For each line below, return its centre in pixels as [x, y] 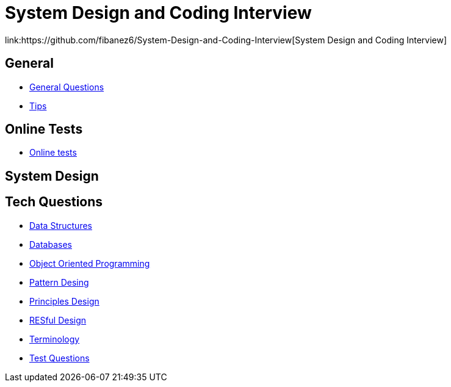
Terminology [55, 339]
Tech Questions [54, 202]
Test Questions [60, 358]
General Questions [67, 87]
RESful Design [58, 320]
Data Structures [61, 225]
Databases [51, 244]
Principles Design [64, 301]
